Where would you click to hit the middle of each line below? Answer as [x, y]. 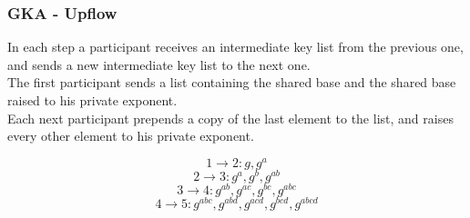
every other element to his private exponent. [131, 136]
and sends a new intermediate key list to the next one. [159, 64]
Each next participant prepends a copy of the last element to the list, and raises [230, 118]
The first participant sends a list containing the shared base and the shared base [232, 82]
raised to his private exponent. [92, 100]
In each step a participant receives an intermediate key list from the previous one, [235, 47]
